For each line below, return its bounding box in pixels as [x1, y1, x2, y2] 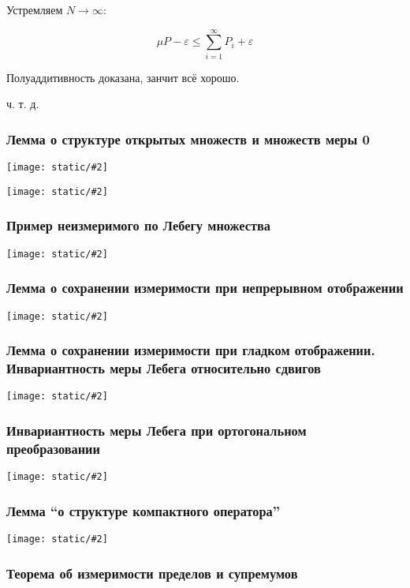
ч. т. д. [6, 96, 39, 112]
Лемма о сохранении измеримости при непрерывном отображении [6, 278, 404, 298]
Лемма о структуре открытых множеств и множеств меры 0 [6, 129, 370, 148]
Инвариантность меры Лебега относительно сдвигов [6, 358, 321, 378]
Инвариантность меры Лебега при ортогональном [6, 420, 307, 440]
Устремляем [6, 2, 63, 17]
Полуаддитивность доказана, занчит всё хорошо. [6, 69, 240, 85]
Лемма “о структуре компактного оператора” [6, 500, 281, 520]
